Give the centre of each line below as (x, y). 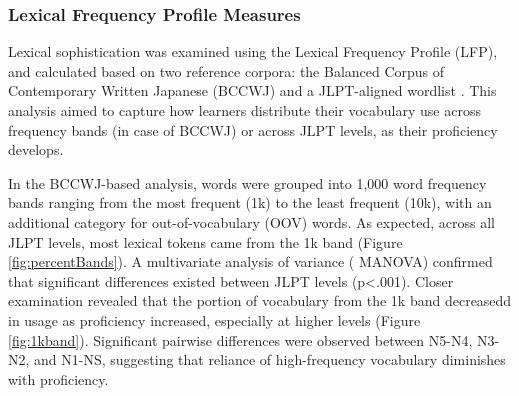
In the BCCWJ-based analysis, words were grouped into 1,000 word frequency (247, 182)
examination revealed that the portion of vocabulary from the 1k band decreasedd (260, 300)
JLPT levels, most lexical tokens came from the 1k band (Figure (205, 241)
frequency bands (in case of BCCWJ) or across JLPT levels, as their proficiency (253, 129)
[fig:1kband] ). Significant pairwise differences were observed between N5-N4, (240, 339)
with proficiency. (58, 378)
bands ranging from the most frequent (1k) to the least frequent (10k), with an (250, 202)
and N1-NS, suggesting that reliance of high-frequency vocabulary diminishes (270, 359)
